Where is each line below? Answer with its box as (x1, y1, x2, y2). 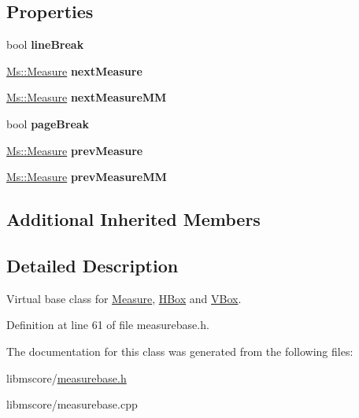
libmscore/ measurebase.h (6, 369, 127, 386)
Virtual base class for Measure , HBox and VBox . (6, 290, 242, 306)
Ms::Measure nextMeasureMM (6, 89, 167, 105)
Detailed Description (6, 253, 179, 277)
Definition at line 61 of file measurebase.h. (6, 316, 209, 333)
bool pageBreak (6, 115, 90, 131)
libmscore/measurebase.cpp (6, 396, 138, 412)
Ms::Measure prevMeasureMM (6, 168, 167, 185)
